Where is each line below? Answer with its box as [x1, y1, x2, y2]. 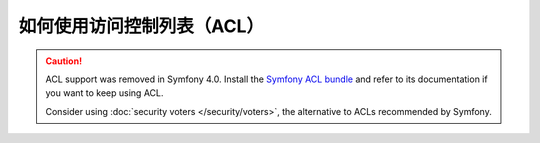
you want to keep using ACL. [45, 87, 164, 99]
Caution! [45, 55, 83, 67]
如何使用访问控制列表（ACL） [18, 15, 265, 37]
